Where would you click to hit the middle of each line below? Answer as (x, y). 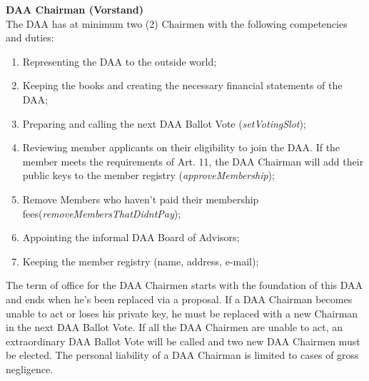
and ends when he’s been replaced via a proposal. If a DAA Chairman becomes (179, 299)
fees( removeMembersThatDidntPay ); (102, 213)
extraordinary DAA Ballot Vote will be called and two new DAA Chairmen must (183, 341)
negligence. (30, 369)
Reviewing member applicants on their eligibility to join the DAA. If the (181, 147)
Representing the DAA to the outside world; (120, 61)
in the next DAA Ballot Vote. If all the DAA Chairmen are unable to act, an (174, 327)
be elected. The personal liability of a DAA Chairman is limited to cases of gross (182, 355)
